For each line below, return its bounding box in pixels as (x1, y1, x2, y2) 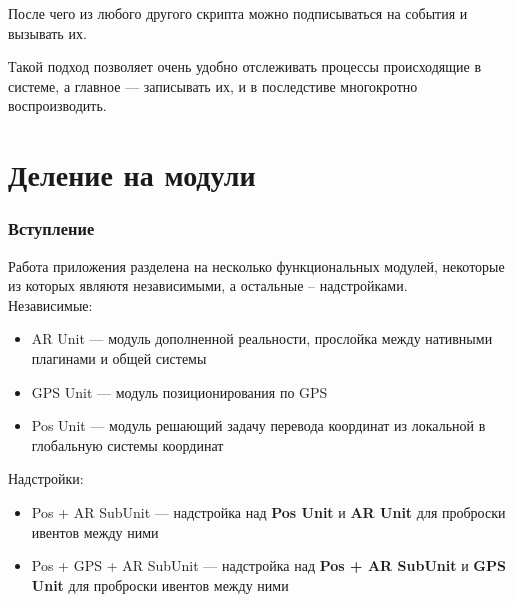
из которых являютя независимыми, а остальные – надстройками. (8, 275, 408, 296)
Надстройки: (8, 468, 84, 489)
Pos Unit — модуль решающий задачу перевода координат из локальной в (31, 415, 486, 436)
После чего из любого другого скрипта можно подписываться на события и (8, 3, 468, 23)
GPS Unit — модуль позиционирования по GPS (31, 381, 328, 402)
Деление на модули (8, 154, 256, 195)
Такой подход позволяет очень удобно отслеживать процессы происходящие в (8, 56, 482, 77)
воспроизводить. (8, 95, 107, 116)
